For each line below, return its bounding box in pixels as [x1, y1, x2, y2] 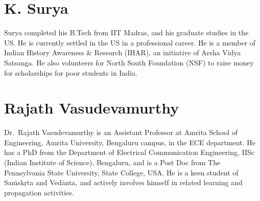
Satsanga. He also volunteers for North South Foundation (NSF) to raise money [4, 57, 254, 68]
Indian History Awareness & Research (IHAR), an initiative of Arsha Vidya [4, 47, 241, 58]
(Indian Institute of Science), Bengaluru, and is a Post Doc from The [4, 157, 221, 167]
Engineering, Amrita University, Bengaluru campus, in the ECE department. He [4, 137, 255, 147]
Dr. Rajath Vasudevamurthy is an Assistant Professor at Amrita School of [4, 127, 238, 138]
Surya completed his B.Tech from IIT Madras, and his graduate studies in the [4, 27, 249, 38]
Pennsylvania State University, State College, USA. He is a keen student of [4, 167, 239, 177]
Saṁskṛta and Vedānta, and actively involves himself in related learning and [4, 177, 243, 188]
